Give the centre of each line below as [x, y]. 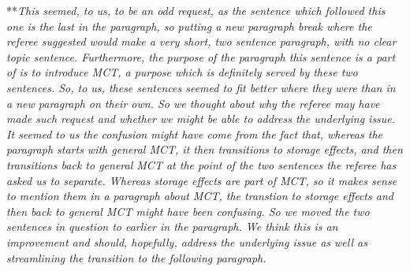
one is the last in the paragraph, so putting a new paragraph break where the [189, 26]
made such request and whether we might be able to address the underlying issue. [201, 119]
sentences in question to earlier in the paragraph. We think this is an [172, 226]
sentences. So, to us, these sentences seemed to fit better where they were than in [201, 87]
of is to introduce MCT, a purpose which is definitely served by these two [182, 72]
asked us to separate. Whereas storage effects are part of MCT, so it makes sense [202, 180]
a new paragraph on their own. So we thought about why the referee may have [193, 103]
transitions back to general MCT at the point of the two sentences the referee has [201, 164]
